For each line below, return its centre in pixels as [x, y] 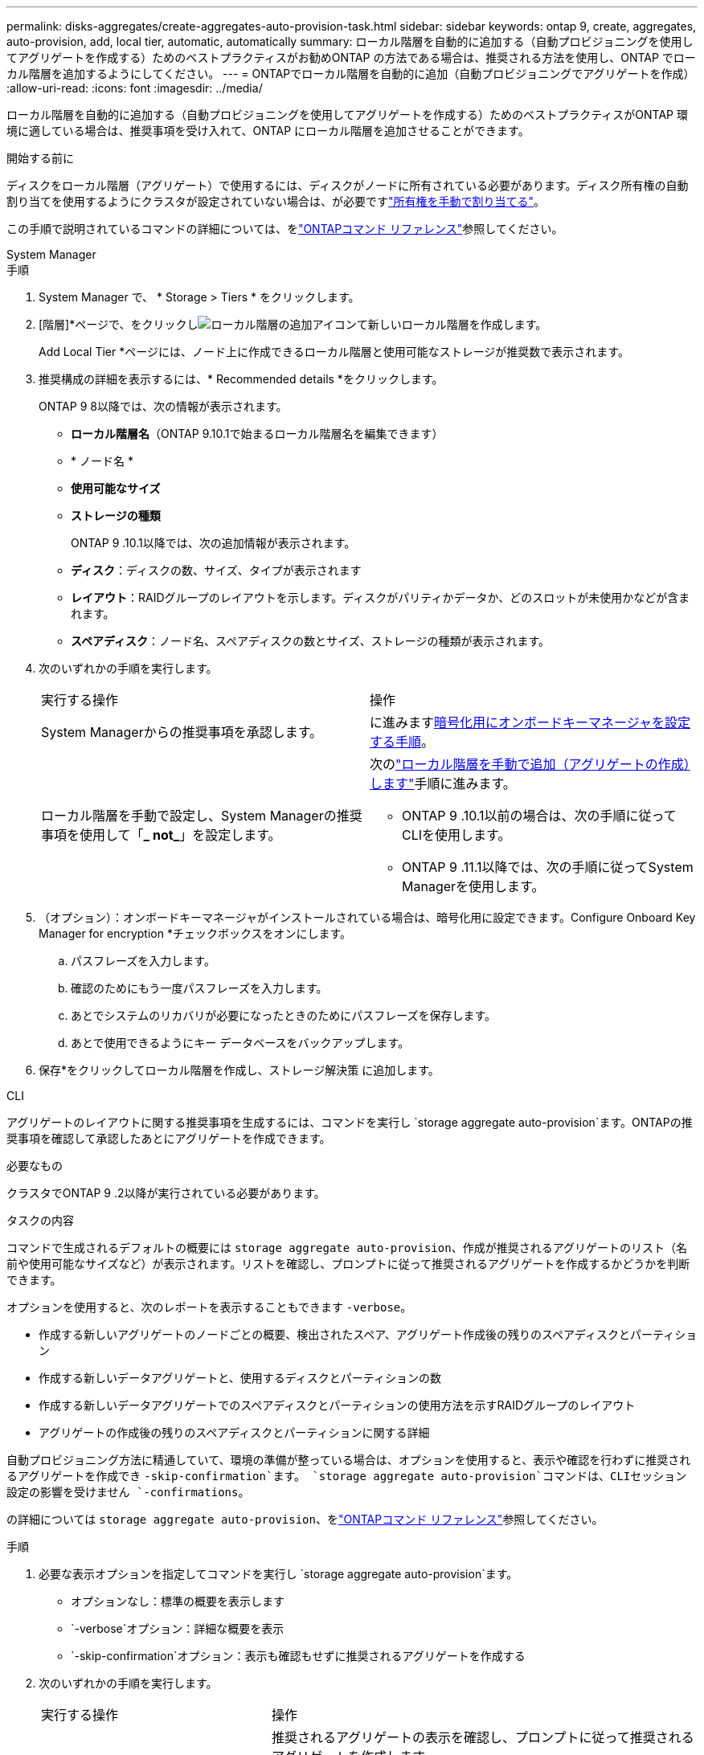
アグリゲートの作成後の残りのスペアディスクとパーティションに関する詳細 [234, 1432]
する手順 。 [402, 742]
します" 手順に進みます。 [443, 783]
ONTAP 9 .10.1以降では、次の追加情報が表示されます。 [213, 543]
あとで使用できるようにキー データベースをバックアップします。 [240, 1043]
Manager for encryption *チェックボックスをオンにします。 [195, 933]
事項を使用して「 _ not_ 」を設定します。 [161, 835]
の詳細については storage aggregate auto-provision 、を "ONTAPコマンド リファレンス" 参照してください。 [305, 1519]
